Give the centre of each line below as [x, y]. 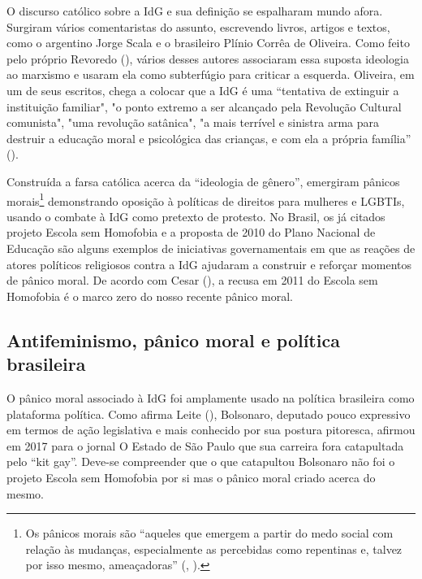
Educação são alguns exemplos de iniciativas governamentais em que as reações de [211, 248]
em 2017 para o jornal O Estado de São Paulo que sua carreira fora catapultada [205, 445]
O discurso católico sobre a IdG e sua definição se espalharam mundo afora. [195, 11]
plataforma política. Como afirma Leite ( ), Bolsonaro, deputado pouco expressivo [209, 414]
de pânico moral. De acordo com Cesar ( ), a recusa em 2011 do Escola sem [192, 280]
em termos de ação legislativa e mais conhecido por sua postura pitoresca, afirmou [211, 430]
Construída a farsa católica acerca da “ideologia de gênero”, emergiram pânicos [203, 181]
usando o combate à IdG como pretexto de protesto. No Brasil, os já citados [196, 216]
